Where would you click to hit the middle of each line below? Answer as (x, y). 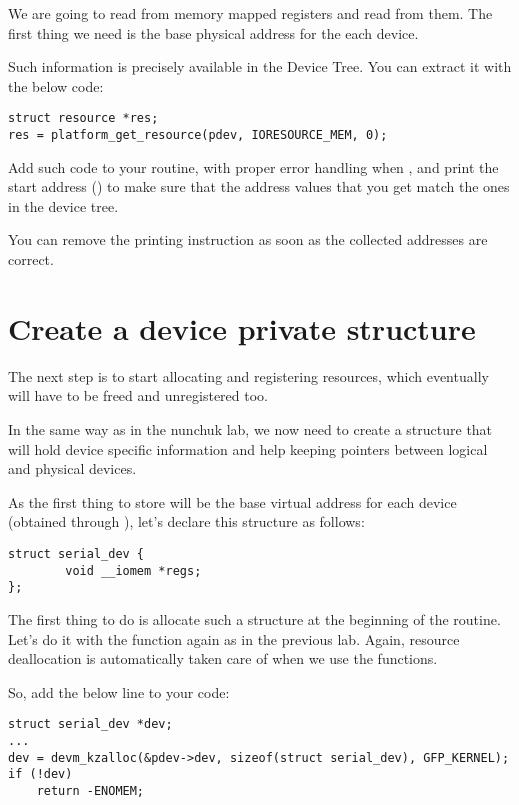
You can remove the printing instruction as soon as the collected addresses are (248, 239)
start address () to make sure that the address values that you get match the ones (259, 186)
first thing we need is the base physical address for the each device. (213, 32)
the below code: (56, 85)
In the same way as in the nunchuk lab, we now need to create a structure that (250, 428)
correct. (31, 259)
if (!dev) (40, 774)
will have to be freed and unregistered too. (138, 395)
